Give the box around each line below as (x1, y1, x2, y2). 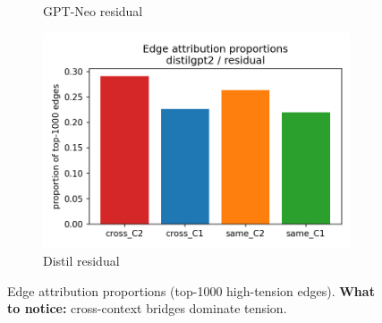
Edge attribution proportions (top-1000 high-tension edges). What (7, 281, 375, 300)
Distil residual (43, 251, 120, 269)
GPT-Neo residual (43, 2, 143, 20)
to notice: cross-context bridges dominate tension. (7, 299, 287, 318)
